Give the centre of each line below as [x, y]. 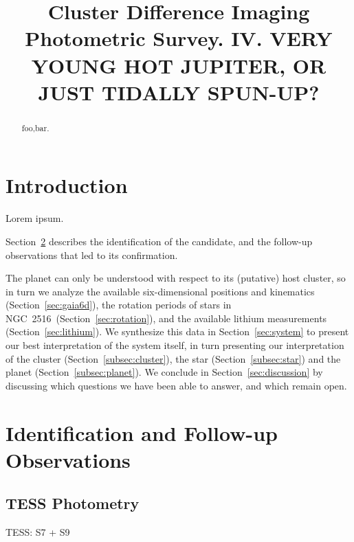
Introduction [67, 185]
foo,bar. [35, 127]
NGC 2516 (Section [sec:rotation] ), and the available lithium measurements [166, 318]
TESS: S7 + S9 [38, 532]
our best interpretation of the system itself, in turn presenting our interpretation [175, 345]
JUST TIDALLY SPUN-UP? [179, 92]
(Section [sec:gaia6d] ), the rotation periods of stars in [119, 305]
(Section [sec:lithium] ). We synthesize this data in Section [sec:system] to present [177, 331]
